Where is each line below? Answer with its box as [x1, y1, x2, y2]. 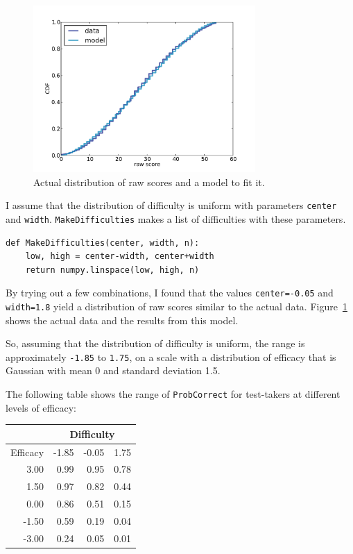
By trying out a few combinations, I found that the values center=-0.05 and [6, 285, 334, 300]
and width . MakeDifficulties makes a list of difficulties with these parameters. [6, 211, 346, 226]
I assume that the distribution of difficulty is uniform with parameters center [6, 198, 337, 212]
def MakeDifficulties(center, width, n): [6, 237, 200, 248]
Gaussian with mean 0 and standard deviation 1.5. [6, 363, 221, 378]
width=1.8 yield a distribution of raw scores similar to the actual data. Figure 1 [6, 299, 347, 313]
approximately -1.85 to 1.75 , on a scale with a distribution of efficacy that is [6, 349, 336, 364]
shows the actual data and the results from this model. [6, 312, 239, 327]
